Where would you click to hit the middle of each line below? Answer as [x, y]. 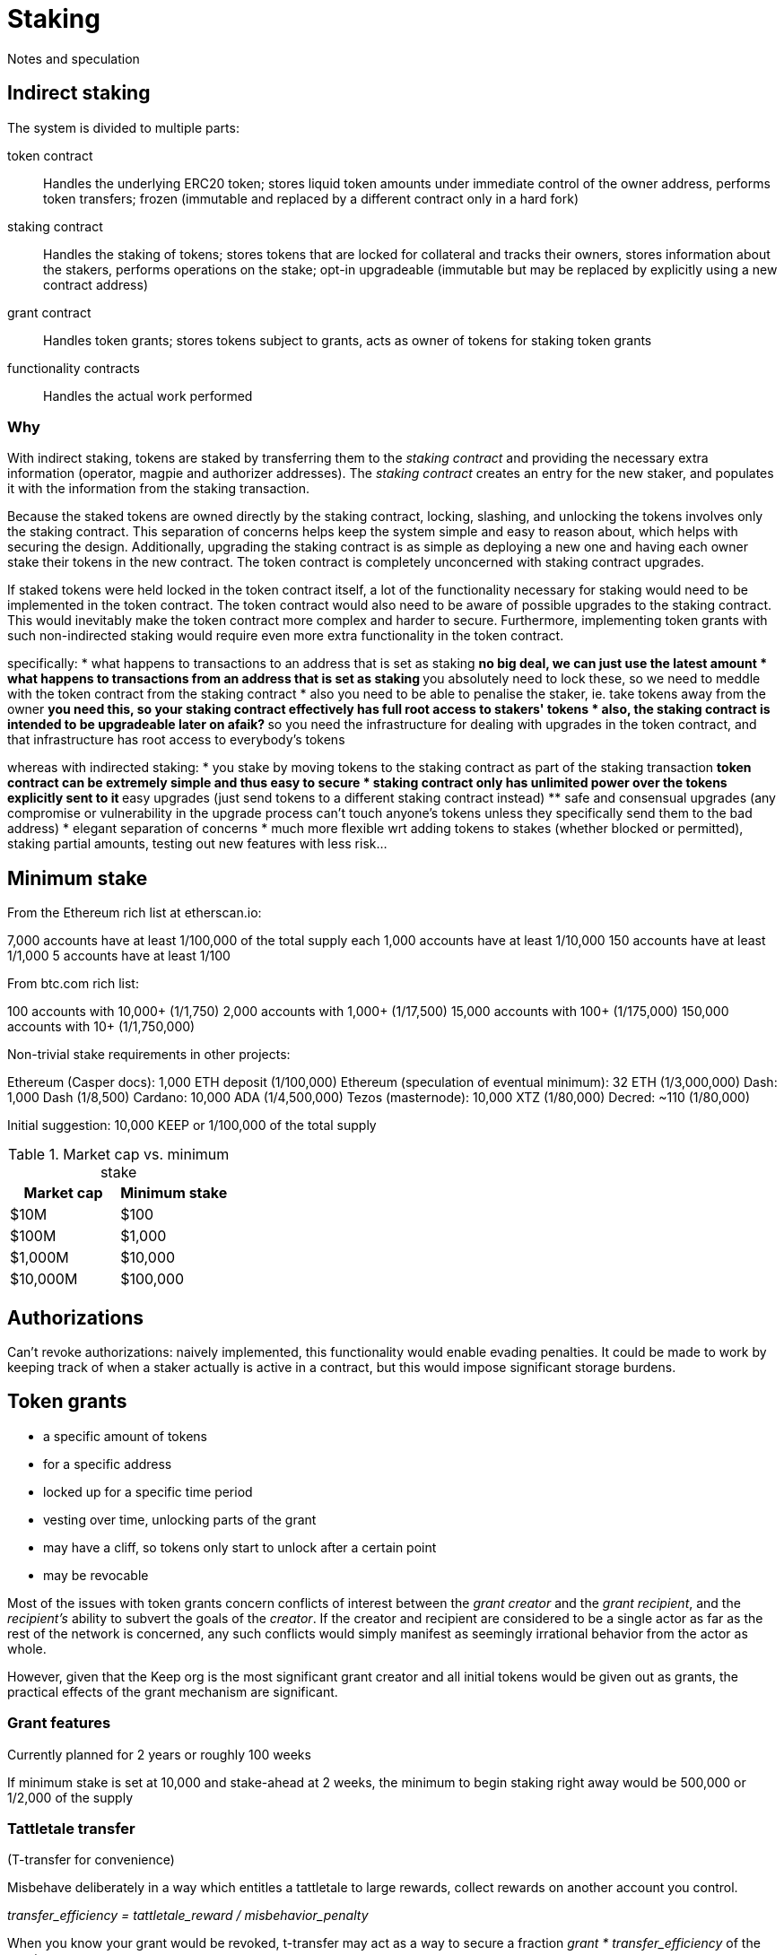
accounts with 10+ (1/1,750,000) [101, 1027]
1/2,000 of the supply [70, 1797]
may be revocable [96, 1575]
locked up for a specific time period [148, 1491]
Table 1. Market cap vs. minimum [118, 1155]
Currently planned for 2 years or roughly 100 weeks [159, 1754]
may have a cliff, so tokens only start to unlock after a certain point [240, 1547]
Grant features [59, 1723]
